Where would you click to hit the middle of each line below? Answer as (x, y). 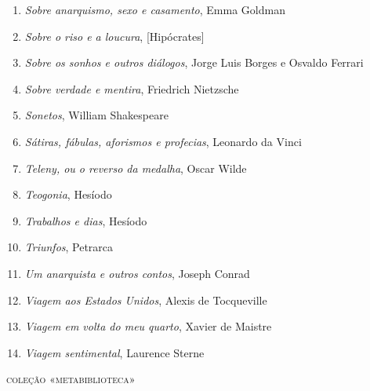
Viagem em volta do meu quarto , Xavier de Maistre (148, 326)
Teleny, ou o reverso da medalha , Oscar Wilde (136, 168)
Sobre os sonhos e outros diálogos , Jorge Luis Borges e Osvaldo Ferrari (194, 62)
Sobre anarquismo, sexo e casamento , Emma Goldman (155, 9)
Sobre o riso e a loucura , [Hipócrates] (114, 36)
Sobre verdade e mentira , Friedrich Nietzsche (132, 88)
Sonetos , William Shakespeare (96, 115)
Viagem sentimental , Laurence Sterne (114, 352)
